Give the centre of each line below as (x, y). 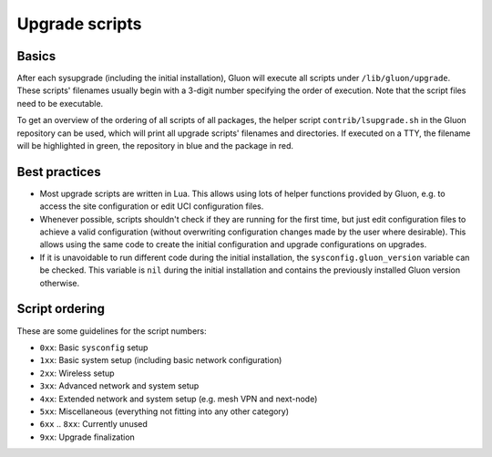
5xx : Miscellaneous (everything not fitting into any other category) (164, 411)
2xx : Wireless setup (77, 373)
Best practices (59, 172)
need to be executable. (60, 103)
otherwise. (60, 283)
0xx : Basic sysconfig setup (94, 348)
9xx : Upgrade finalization (87, 437)
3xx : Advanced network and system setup (119, 386)
